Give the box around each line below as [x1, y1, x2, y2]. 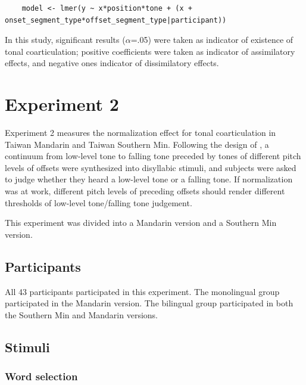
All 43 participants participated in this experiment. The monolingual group [5, 285, 280, 297]
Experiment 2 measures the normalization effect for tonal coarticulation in [5, 126, 276, 139]
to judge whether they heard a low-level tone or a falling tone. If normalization [5, 173, 293, 185]
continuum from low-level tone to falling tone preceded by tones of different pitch [5, 150, 301, 162]
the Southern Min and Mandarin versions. [5, 308, 158, 321]
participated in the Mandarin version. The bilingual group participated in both [5, 297, 293, 309]
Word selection [5, 369, 78, 384]
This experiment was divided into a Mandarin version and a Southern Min [5, 216, 277, 229]
